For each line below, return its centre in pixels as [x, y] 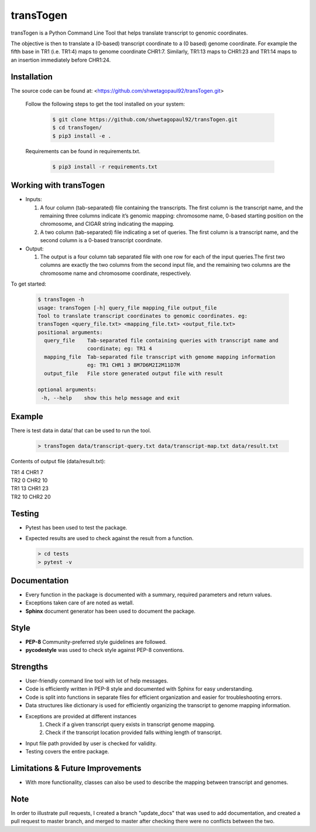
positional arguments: [70, 332]
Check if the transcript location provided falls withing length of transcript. [134, 732]
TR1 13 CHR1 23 [30, 488]
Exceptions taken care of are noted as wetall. [80, 603]
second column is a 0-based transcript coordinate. [101, 240]
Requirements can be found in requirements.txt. [83, 151]
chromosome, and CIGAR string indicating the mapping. [107, 224]
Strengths [29, 666]
